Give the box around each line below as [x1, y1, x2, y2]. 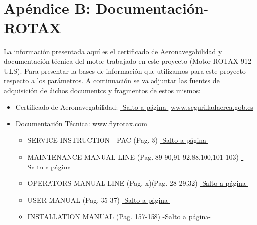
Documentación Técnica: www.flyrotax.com [15, 118, 147, 128]
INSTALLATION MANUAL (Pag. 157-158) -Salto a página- [27, 211, 211, 222]
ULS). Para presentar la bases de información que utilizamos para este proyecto [4, 65, 246, 76]
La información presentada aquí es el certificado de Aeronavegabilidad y [4, 46, 222, 56]
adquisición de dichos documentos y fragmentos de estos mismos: [4, 85, 201, 95]
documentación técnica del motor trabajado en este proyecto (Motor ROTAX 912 [4, 56, 251, 66]
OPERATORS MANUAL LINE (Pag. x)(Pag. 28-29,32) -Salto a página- [27, 178, 248, 188]
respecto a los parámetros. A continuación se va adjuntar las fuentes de [4, 75, 220, 86]
